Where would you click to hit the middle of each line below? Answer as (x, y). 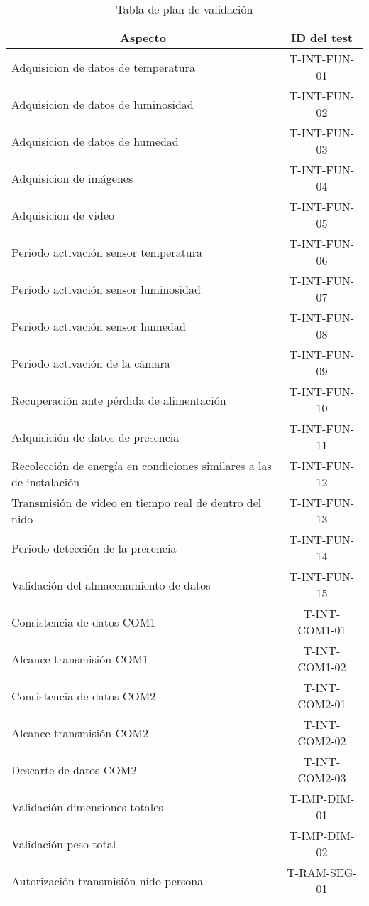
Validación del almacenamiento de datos (111, 585)
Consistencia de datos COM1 (84, 622)
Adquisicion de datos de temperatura (103, 67)
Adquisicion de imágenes (72, 178)
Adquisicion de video (63, 215)
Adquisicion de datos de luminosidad (103, 104)
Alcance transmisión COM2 (80, 732)
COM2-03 (322, 778)
